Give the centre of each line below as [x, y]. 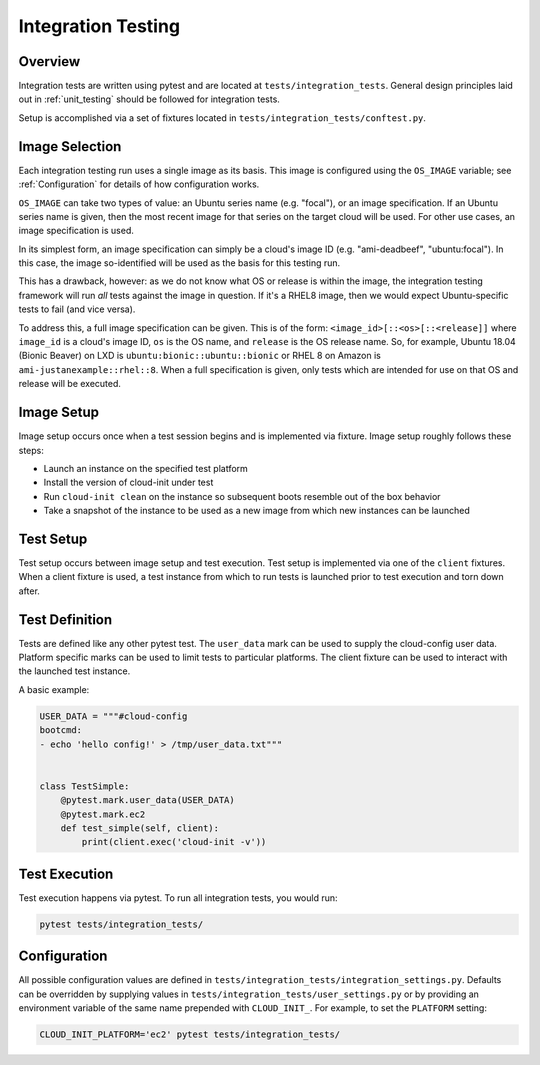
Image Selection [70, 146]
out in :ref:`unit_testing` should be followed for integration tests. [149, 99]
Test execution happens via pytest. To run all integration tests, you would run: [178, 897]
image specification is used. [76, 231]
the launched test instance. [74, 671]
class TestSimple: [84, 786]
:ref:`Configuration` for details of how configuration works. [139, 184]
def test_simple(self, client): [140, 828]
